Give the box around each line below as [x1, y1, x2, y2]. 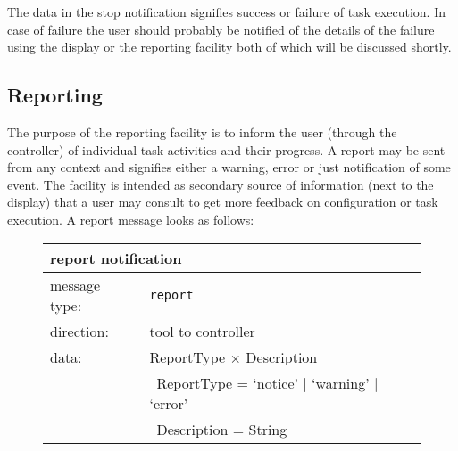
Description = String [156, 418, 287, 439]
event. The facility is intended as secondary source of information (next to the [7, 175, 434, 193]
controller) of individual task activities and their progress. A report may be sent [7, 140, 446, 159]
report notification [50, 247, 182, 268]
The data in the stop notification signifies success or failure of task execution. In [7, 3, 446, 20]
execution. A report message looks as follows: [7, 209, 254, 228]
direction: [50, 320, 109, 341]
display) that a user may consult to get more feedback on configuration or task [7, 193, 438, 211]
